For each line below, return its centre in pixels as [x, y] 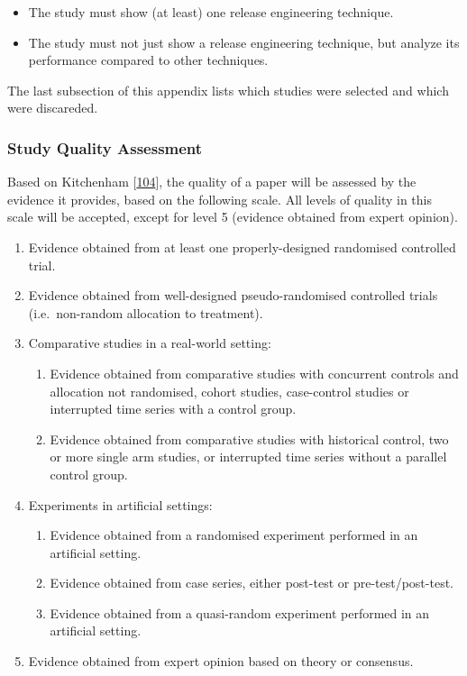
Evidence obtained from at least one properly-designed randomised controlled [242, 247]
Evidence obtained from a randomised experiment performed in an [234, 535]
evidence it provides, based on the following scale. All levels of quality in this [220, 199]
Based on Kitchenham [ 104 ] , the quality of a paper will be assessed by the [212, 182]
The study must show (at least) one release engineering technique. [211, 12]
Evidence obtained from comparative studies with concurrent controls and [254, 373]
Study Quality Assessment [105, 147]
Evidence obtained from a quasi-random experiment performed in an [240, 612]
